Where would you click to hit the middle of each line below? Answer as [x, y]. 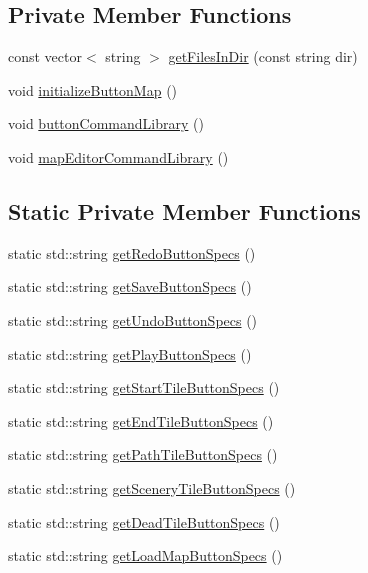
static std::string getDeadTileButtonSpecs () [144, 521]
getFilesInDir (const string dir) [263, 56]
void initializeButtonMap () [93, 89]
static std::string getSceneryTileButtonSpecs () [152, 487]
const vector [45, 56]
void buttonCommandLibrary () [106, 123]
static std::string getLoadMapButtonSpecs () [145, 555]
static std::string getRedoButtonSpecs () [132, 252]
